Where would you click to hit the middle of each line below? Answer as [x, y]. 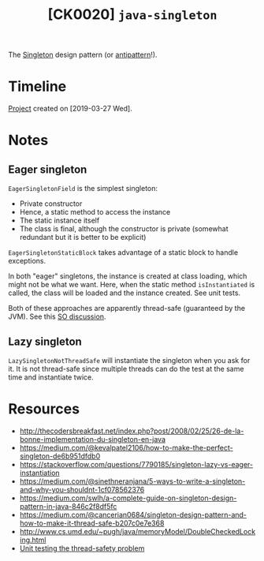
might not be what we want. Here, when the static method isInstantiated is [132, 285]
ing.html [33, 540]
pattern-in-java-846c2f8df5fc [68, 506]
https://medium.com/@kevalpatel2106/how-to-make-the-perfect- [126, 447]
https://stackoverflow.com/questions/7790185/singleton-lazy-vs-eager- [136, 464]
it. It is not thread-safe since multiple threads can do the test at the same [126, 368]
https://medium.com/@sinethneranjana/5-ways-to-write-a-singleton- [132, 481]
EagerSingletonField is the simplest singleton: [83, 189]
